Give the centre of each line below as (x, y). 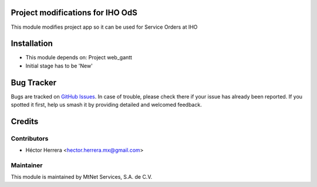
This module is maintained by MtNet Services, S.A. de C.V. (82, 177)
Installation (32, 44)
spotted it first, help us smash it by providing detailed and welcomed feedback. (106, 105)
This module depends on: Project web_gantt (79, 57)
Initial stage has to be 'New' (59, 66)
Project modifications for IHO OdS (74, 13)
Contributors (30, 138)
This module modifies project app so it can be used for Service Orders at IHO (104, 27)
